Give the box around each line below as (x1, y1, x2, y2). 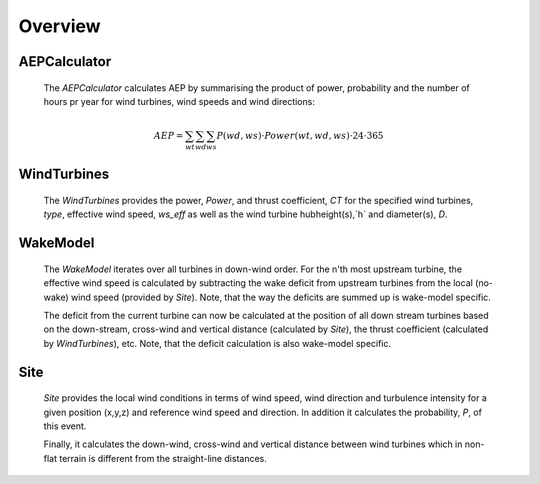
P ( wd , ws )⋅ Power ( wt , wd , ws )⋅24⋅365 (216, 130, 384, 142)
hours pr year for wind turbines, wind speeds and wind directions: (43, 95, 315, 107)
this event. (43, 420, 87, 432)
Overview (18, 15, 101, 37)
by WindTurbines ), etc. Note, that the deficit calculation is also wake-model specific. (43, 337, 392, 349)
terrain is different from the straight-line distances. (58, 452, 267, 464)
